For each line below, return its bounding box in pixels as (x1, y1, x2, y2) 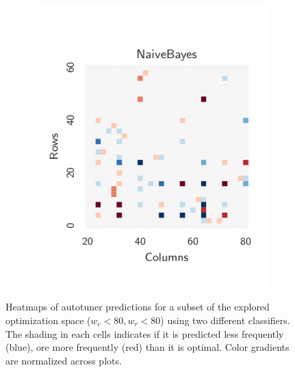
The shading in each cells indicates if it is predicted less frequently (5, 326, 284, 341)
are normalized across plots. (5, 353, 122, 367)
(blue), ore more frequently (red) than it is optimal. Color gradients (5, 340, 290, 354)
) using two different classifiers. (160, 313, 290, 327)
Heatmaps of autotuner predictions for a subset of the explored (5, 300, 270, 314)
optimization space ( (5, 313, 91, 327)
